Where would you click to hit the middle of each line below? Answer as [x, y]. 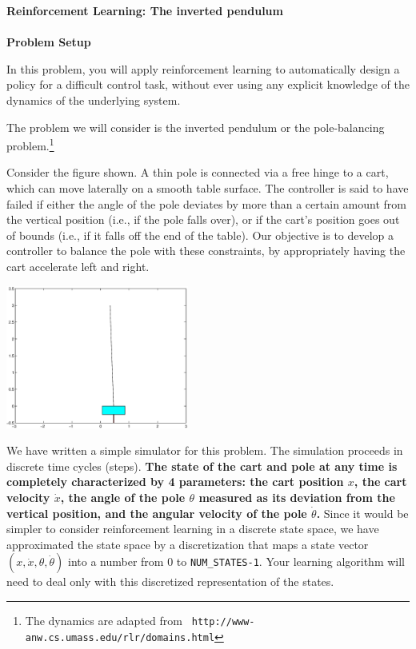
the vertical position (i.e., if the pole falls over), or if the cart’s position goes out [203, 219]
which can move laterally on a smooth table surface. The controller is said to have [208, 188]
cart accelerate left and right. [78, 266]
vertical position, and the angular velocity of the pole [157, 513]
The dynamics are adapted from [104, 620]
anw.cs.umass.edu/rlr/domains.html [120, 637]
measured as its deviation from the [297, 497]
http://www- [223, 621]
